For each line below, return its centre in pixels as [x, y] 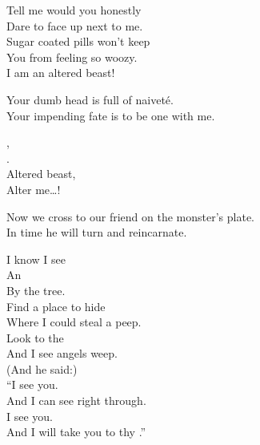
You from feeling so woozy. [72, 57]
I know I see [36, 259]
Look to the [35, 337]
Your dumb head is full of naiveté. [90, 99]
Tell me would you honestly [74, 10]
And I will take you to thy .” [76, 432]
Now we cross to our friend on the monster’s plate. [130, 216]
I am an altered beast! [61, 73]
